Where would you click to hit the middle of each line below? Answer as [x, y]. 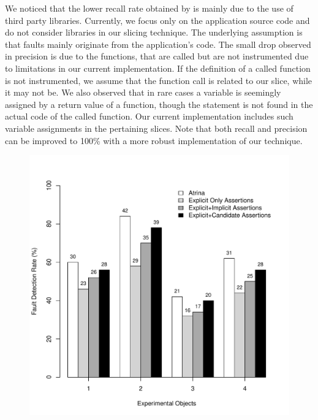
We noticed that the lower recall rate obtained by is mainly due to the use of [149, 8]
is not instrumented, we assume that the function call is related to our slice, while [159, 80]
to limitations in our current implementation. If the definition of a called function [158, 68]
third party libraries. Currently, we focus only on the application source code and [157, 20]
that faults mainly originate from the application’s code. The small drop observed [158, 44]
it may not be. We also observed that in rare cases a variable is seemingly [143, 92]
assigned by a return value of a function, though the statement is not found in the [159, 104]
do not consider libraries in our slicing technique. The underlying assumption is [154, 32]
